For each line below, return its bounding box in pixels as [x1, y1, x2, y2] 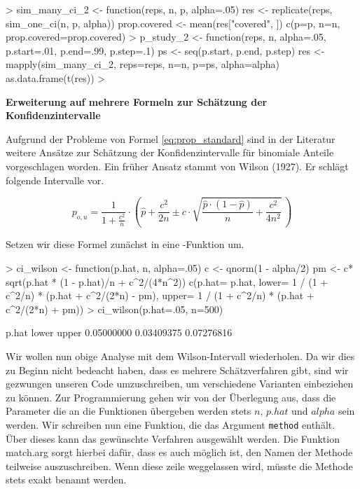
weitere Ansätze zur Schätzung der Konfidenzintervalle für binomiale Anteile [6, 145, 334, 160]
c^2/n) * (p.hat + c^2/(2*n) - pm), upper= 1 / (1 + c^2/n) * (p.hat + [6, 288, 314, 303]
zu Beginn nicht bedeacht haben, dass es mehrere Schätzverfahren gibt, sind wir [6, 362, 349, 377]
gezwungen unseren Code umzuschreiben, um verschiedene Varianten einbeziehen [6, 376, 354, 391]
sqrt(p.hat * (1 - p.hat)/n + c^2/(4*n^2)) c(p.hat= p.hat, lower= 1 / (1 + [6, 274, 328, 289]
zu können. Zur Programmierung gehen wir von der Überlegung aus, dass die [6, 390, 336, 404]
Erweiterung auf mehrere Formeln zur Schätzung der [6, 94, 268, 109]
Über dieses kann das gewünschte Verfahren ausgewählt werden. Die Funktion [6, 431, 340, 446]
